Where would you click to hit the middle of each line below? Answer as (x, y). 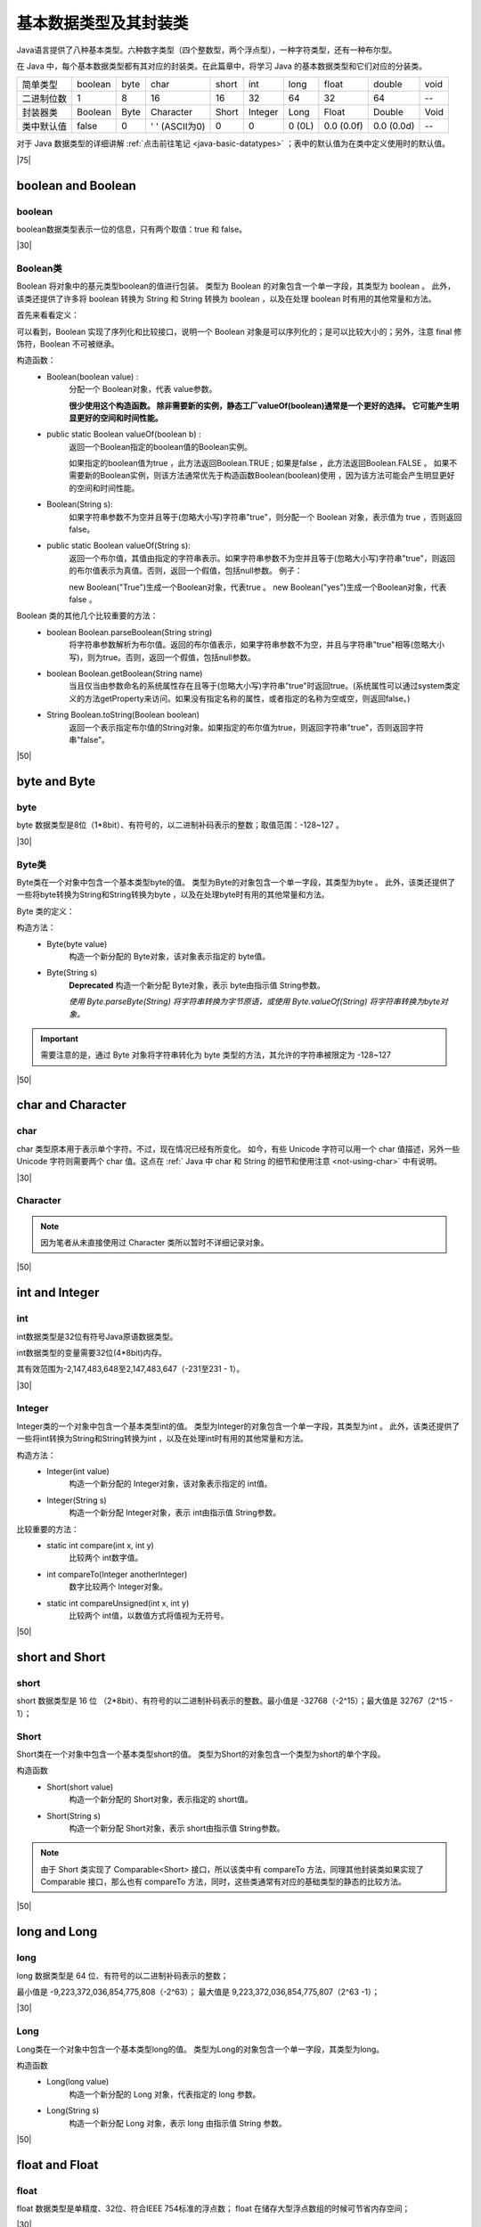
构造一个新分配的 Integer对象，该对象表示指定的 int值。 (171, 1484)
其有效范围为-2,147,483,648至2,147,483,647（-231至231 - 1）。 (130, 1369)
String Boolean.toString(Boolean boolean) (123, 715)
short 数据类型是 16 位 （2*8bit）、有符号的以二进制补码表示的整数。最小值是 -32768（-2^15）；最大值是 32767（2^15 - (235, 1701)
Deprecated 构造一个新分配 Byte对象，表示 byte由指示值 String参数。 (197, 985)
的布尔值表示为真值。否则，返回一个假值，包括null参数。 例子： (186, 571)
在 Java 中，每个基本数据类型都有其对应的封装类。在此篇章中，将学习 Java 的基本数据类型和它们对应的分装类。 (222, 66)
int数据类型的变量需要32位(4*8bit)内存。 (91, 1352)
